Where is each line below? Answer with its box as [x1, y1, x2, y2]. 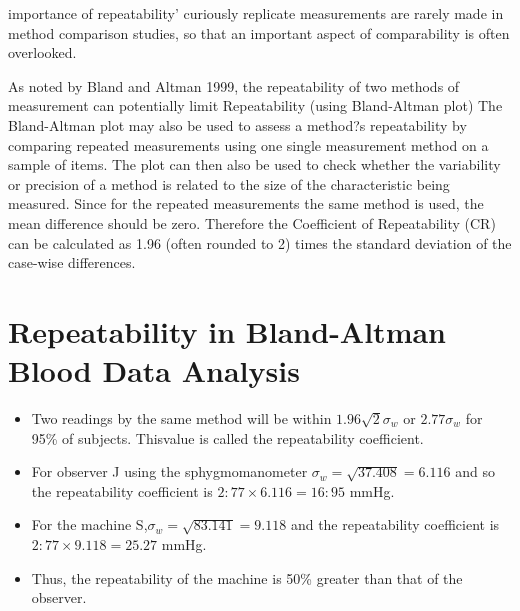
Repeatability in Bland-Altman [8, 310, 447, 351]
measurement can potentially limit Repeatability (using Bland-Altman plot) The [8, 95, 503, 116]
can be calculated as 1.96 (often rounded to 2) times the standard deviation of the [8, 232, 512, 253]
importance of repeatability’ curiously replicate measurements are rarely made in [8, 3, 504, 23]
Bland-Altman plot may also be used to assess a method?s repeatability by [8, 114, 467, 135]
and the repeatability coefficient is [290, 514, 500, 535]
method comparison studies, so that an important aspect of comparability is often [8, 22, 510, 43]
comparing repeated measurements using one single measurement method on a [8, 134, 489, 155]
